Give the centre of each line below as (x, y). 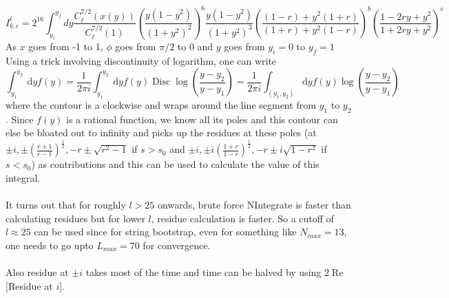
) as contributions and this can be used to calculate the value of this (175, 164)
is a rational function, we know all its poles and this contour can (202, 119)
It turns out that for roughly (66, 205)
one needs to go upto (50, 245)
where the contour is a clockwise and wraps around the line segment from (161, 104)
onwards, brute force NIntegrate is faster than (254, 205)
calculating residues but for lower (75, 218)
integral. (23, 177)
